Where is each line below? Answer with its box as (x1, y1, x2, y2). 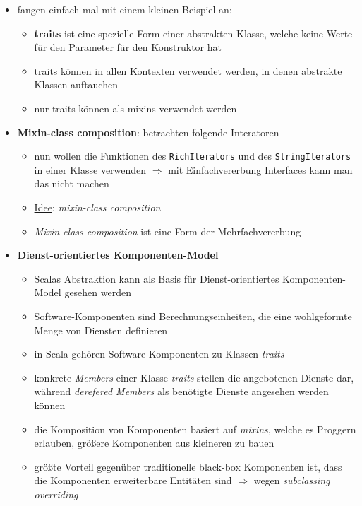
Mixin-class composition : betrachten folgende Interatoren (17, 124, 279, 139)
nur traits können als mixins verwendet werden (34, 100, 237, 115)
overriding (34, 486, 78, 501)
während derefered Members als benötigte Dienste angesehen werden (34, 384, 329, 399)
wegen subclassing (253, 473, 330, 488)
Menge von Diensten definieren (34, 322, 168, 337)
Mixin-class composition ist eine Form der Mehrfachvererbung (34, 223, 301, 238)
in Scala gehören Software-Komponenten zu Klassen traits (34, 346, 284, 361)
